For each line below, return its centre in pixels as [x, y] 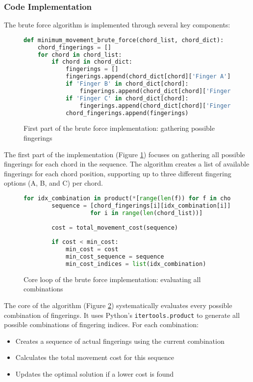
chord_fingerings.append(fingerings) [127, 113]
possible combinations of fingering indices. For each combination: [101, 324]
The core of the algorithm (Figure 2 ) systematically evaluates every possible [118, 305]
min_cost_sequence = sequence [115, 257]
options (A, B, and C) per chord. [53, 183]
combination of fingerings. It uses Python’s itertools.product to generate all [122, 315]
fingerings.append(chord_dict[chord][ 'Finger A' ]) [150, 77]
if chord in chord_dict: [92, 62]
